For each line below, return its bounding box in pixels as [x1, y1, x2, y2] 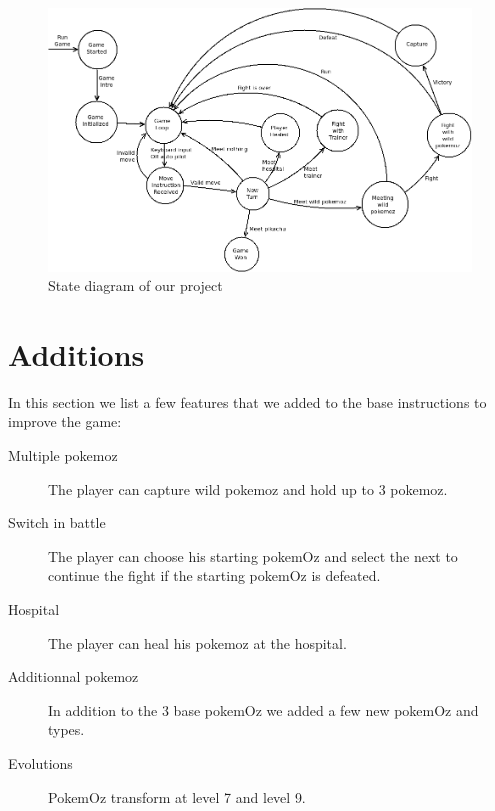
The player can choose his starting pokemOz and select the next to [48, 545, 458, 566]
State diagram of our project [48, 275, 223, 296]
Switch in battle [8, 512, 106, 533]
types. [48, 719, 85, 740]
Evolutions [8, 753, 73, 773]
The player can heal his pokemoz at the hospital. [48, 632, 347, 653]
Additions [8, 333, 145, 374]
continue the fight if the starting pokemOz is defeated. [48, 565, 381, 586]
